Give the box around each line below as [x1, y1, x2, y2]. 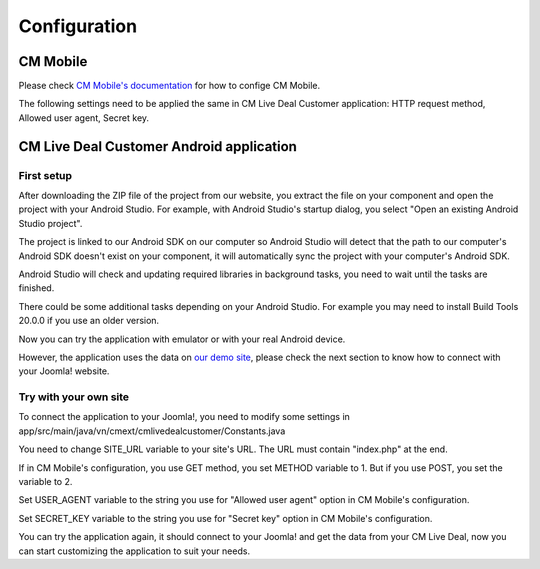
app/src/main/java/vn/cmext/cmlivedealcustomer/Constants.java [18, 425, 286, 437]
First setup [18, 168, 73, 182]
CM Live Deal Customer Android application [18, 138, 297, 155]
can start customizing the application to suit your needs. [18, 545, 250, 557]
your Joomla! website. [18, 365, 110, 377]
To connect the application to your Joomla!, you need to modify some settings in [18, 411, 350, 423]
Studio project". [18, 217, 83, 229]
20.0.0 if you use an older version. [18, 315, 160, 327]
